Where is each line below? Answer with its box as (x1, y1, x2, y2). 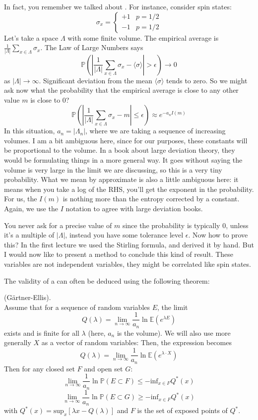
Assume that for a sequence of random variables (4, 301, 150, 312)
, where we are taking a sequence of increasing (85, 125, 226, 136)
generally (4, 337, 31, 348)
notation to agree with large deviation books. (65, 203, 203, 214)
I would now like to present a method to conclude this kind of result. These (4, 249, 233, 259)
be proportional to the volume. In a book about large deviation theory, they (4, 145, 235, 155)
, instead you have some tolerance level (65, 230, 184, 240)
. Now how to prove (188, 230, 248, 240)
